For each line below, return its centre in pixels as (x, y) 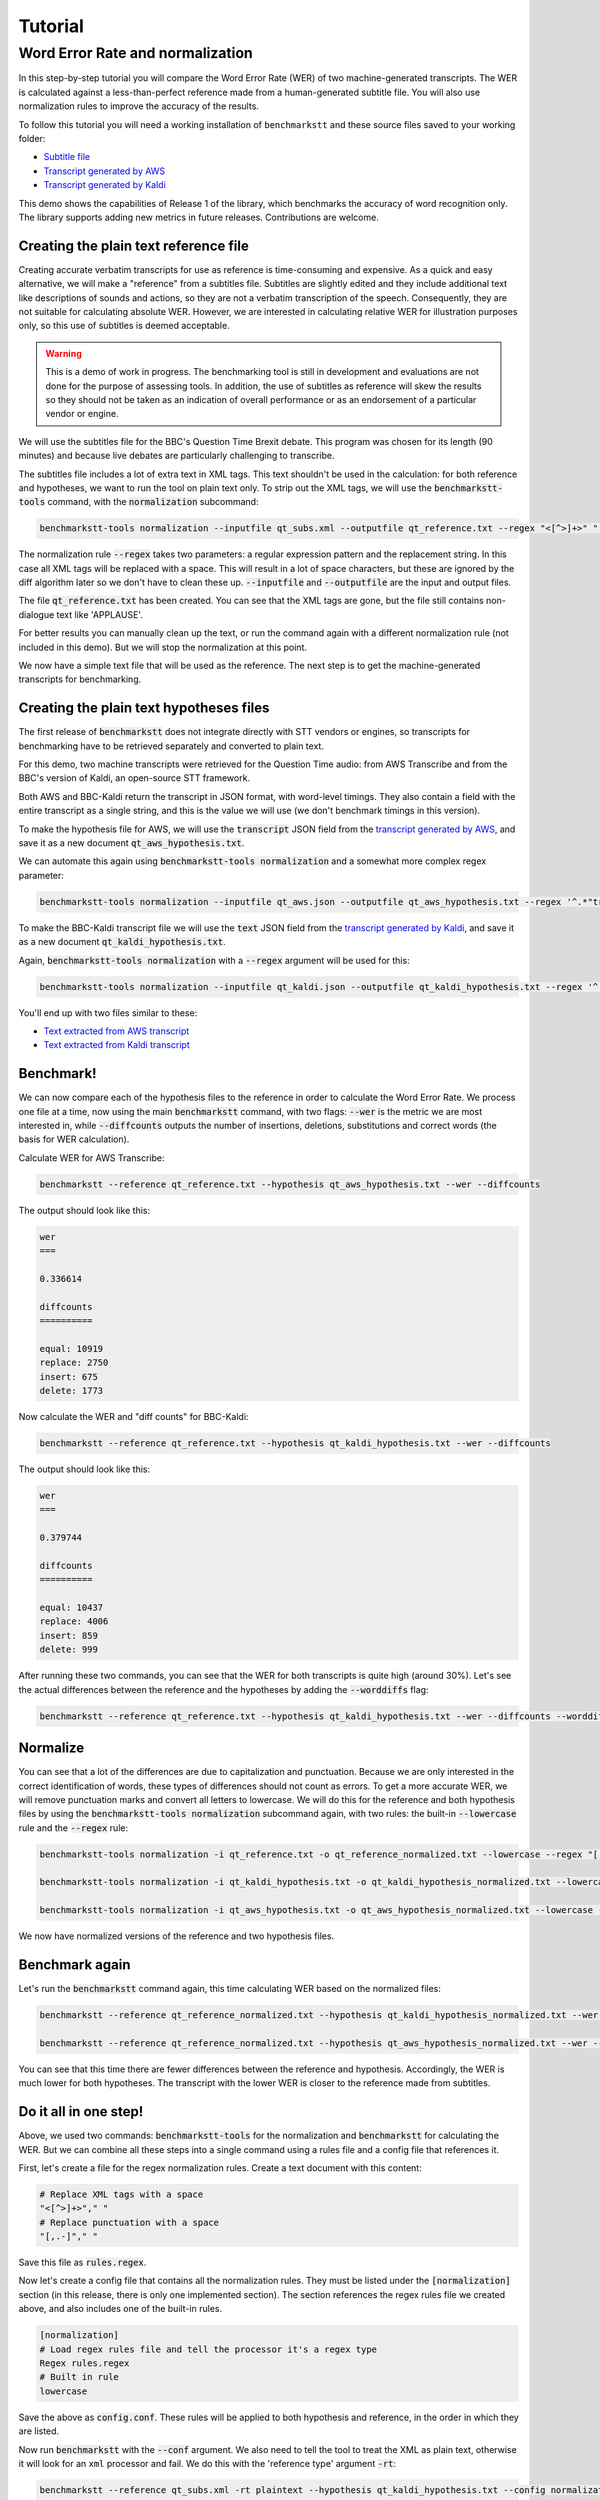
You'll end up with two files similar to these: (108, 1012)
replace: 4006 (74, 1621)
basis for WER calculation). (74, 1139)
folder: (32, 138)
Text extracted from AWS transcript (116, 1031)
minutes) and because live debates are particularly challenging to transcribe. (176, 456)
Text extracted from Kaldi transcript (116, 1045)
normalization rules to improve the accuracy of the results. (139, 106)
